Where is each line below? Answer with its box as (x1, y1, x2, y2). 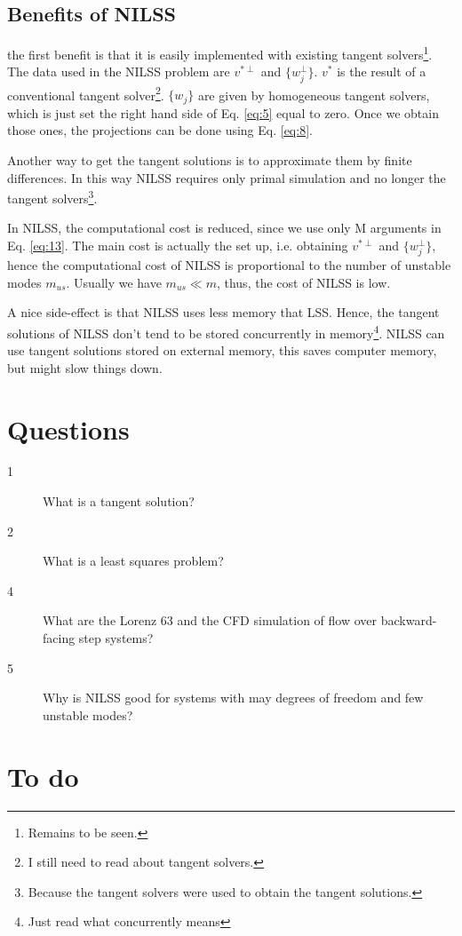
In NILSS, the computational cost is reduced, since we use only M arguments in (7, 218, 442, 237)
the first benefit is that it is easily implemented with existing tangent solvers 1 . (7, 43, 433, 63)
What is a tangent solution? (43, 492, 195, 511)
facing (43, 629, 76, 646)
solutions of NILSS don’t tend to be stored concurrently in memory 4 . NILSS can (7, 321, 445, 342)
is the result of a (337, 62, 426, 81)
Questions (7, 410, 130, 447)
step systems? (78, 629, 154, 646)
